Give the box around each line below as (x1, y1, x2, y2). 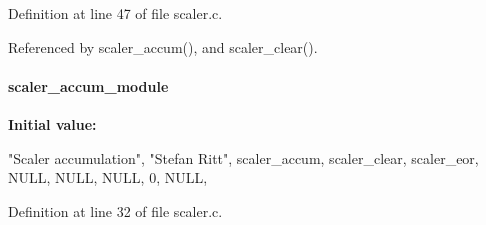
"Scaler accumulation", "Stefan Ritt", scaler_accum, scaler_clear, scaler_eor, (8, 147, 479, 168)
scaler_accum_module (8, 75, 169, 96)
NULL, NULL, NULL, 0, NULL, (8, 167, 208, 188)
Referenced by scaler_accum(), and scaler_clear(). (8, 36, 318, 57)
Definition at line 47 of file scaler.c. (8, 3, 223, 23)
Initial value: (8, 113, 97, 134)
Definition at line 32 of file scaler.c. (8, 200, 223, 221)
